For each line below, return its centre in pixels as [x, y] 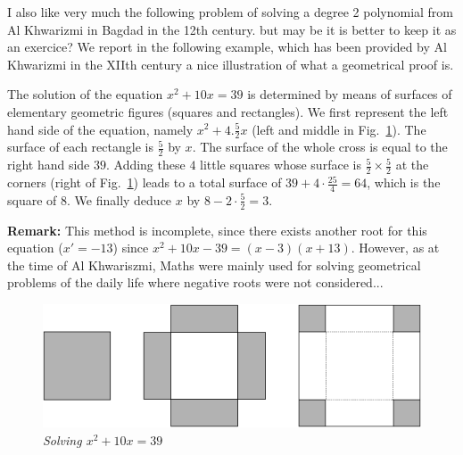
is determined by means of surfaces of [350, 94]
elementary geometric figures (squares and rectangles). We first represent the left [228, 111]
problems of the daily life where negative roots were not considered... [195, 282]
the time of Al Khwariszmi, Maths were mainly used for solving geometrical [214, 265]
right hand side [49, 165]
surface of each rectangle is [80, 147]
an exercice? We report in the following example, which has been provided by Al [227, 47]
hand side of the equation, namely [100, 129]
